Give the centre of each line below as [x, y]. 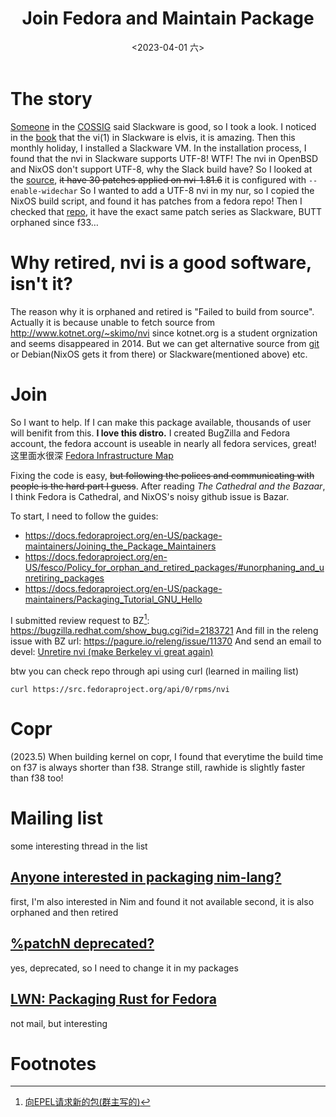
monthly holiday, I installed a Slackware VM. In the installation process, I [158, 148]
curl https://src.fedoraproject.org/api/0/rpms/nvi [120, 690]
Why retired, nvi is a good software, [161, 262]
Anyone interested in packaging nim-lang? [146, 877]
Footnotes [53, 1063]
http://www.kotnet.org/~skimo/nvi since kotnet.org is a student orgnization [164, 333]
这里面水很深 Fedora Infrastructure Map [92, 455]
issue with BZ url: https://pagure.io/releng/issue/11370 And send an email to [166, 641]
